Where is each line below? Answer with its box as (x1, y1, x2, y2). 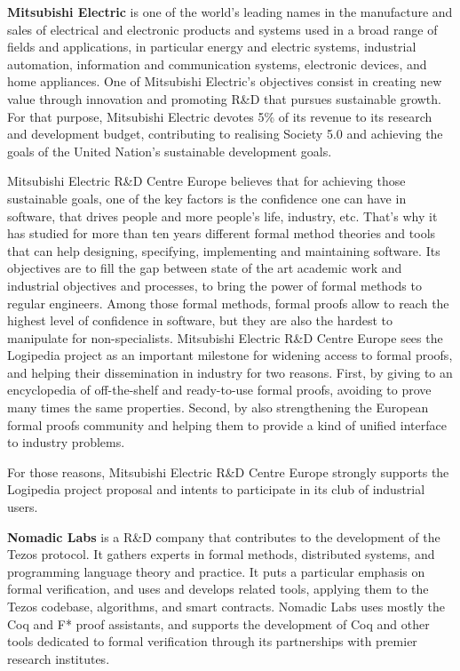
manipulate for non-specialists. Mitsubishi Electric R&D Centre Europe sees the (7, 328, 443, 347)
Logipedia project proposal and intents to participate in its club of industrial (7, 480, 425, 499)
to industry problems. (7, 433, 125, 451)
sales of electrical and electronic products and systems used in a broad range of (7, 20, 438, 38)
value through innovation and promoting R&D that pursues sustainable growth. (7, 89, 441, 108)
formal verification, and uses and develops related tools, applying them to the (7, 579, 429, 598)
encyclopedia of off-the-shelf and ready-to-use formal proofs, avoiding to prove (7, 380, 432, 399)
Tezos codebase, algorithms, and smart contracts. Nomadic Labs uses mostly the (7, 597, 445, 615)
